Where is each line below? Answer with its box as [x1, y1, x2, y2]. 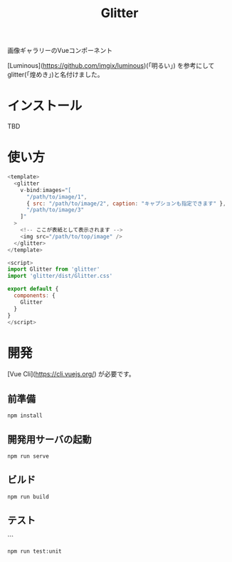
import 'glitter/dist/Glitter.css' [7, 273, 113, 280]
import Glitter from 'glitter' [7, 266, 100, 273]
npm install [7, 412, 43, 419]
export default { [7, 286, 59, 293]
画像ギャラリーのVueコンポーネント [7, 46, 113, 55]
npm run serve [7, 453, 50, 460]
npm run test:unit [7, 548, 62, 555]
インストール [7, 98, 83, 114]
